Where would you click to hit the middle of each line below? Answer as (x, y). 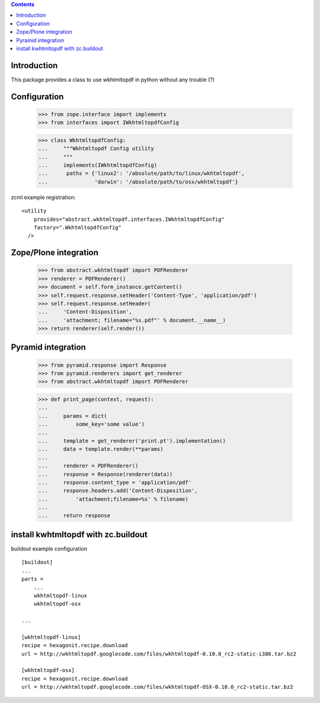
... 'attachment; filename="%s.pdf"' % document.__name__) (132, 320)
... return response (74, 516)
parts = (33, 579)
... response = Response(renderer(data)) (105, 474)
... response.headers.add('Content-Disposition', (118, 491)
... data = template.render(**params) (101, 449)
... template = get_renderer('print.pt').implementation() (132, 441)
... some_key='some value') (92, 424)
